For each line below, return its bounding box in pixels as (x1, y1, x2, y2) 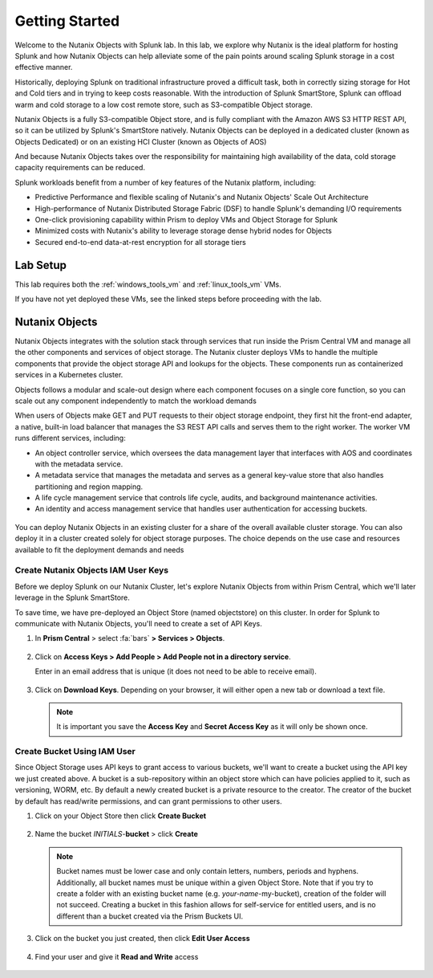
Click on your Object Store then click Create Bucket (34, 811, 207, 821)
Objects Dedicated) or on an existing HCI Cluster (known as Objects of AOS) (14, 137, 267, 146)
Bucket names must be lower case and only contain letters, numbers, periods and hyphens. (56, 866, 359, 876)
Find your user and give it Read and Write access (34, 952, 199, 961)
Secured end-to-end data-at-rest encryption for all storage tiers (34, 237, 246, 247)
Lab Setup (14, 258, 67, 272)
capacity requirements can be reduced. (14, 163, 146, 173)
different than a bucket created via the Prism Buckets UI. (56, 911, 244, 921)
